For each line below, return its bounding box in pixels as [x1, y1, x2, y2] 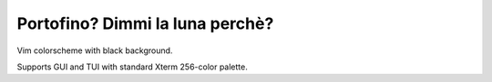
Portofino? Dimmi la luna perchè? [16, 14, 274, 33]
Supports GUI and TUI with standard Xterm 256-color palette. [16, 61, 248, 72]
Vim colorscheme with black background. [16, 45, 173, 56]
